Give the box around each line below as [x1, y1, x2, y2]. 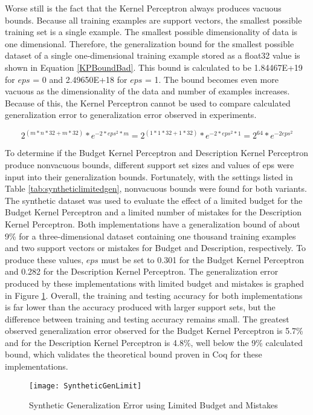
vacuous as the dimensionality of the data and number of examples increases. [5, 85, 290, 97]
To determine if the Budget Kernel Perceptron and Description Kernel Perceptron [5, 146, 309, 159]
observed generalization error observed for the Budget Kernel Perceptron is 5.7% [5, 324, 303, 337]
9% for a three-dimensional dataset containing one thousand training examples [5, 229, 296, 242]
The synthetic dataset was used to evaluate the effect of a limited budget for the [5, 194, 303, 206]
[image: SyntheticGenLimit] [29, 381, 142, 390]
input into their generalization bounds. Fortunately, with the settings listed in [5, 170, 293, 183]
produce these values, [5, 253, 84, 266]
